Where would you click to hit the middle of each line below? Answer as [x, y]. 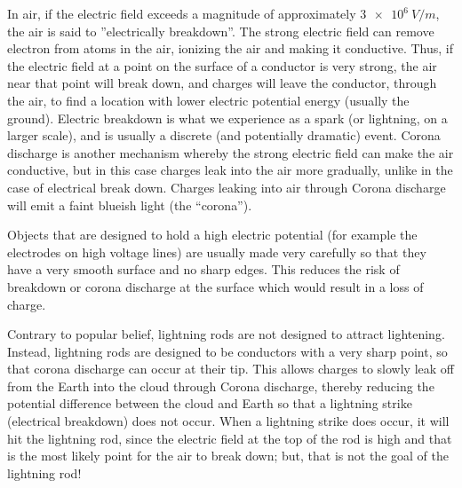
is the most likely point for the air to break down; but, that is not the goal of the [228, 456]
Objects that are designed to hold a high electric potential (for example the [212, 235]
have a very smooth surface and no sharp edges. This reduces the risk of [203, 269]
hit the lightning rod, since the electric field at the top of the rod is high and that [230, 438]
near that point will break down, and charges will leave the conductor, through [222, 83]
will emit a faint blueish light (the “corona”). [130, 205]
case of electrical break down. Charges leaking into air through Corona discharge [227, 187]
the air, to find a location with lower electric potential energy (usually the [208, 100]
